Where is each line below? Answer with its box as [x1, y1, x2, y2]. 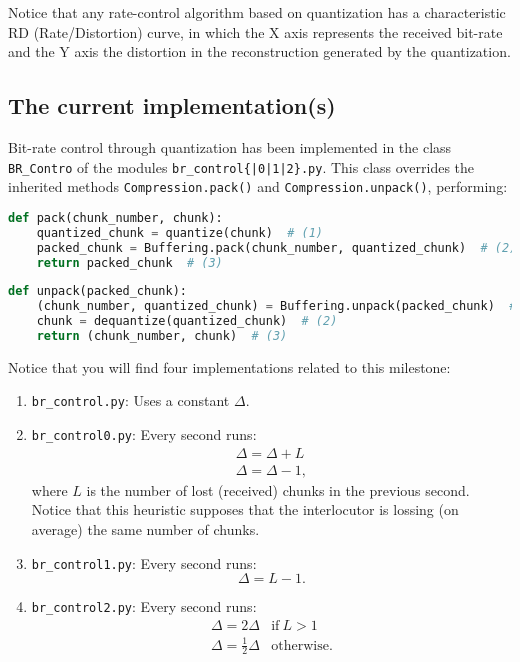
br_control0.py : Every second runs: [31, 424, 257, 445]
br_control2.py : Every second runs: [31, 596, 257, 617]
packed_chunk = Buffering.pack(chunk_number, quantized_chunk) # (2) [36, 240, 517, 255]
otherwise [271, 638, 329, 653]
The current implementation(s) [8, 90, 336, 121]
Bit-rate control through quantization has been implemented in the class [8, 136, 452, 157]
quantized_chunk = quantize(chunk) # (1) [36, 225, 324, 240]
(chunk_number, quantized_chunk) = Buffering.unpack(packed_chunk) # [36, 299, 517, 314]
